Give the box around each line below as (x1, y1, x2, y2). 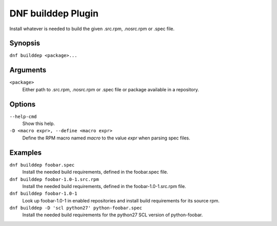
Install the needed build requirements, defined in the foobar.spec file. (22, 169, 169, 175)
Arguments (9, 66, 47, 74)
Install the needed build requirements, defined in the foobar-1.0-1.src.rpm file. (22, 183, 187, 189)
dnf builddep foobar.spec (9, 162, 75, 168)
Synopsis (9, 39, 41, 48)
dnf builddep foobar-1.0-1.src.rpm (9, 176, 100, 182)
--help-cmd (9, 113, 37, 119)
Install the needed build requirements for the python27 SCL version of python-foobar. (22, 212, 203, 218)
